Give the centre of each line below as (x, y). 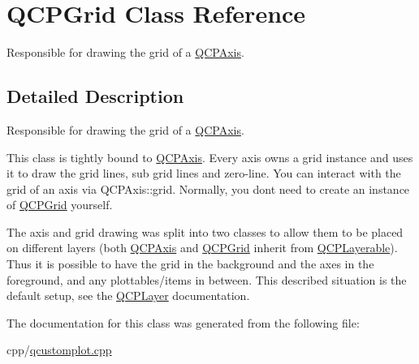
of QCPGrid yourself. (60, 205)
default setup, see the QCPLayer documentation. (128, 295)
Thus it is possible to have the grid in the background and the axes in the (190, 264)
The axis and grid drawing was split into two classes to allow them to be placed (205, 231)
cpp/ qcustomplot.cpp (59, 350)
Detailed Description (95, 96)
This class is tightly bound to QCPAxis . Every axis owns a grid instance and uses (210, 157)
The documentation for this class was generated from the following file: (183, 322)
